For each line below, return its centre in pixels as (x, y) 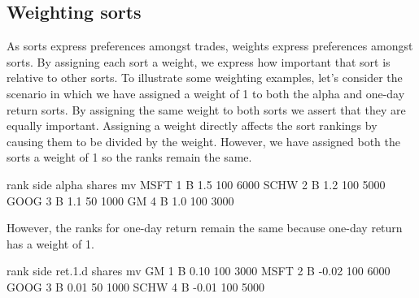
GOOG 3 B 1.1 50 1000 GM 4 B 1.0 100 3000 (120, 200)
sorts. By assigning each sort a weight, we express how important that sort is (199, 61)
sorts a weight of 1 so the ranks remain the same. (129, 157)
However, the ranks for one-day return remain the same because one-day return (205, 228)
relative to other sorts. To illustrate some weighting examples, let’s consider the (205, 78)
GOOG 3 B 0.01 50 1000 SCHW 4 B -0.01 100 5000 (136, 286)
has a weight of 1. (50, 243)
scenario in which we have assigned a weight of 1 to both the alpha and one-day (206, 93)
